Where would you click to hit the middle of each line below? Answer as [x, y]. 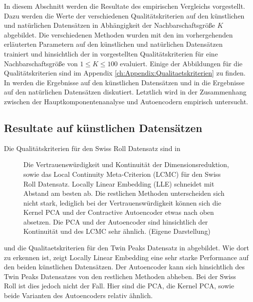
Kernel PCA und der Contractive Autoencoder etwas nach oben [119, 212]
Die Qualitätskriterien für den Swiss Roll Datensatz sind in [92, 148]
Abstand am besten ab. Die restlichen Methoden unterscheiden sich [124, 193]
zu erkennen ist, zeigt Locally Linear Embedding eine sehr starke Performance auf [126, 257]
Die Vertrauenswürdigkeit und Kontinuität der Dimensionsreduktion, [126, 164]
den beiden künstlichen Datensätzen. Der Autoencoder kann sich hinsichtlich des [124, 267]
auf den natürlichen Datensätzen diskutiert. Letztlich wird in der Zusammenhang [125, 92]
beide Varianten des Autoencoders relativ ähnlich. [78, 295]
